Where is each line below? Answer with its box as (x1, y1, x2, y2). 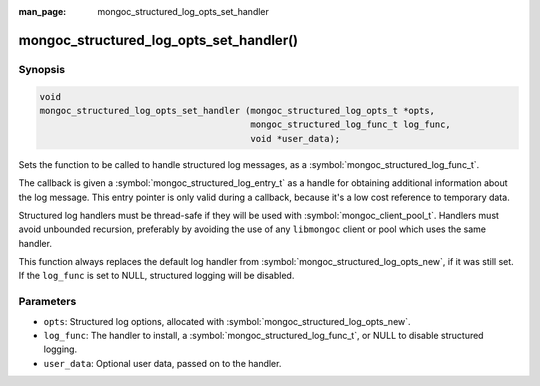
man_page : (18, 6, 67, 17)
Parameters (18, 295, 77, 309)
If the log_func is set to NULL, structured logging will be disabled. (18, 270, 295, 282)
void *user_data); (250, 133, 341, 144)
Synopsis (18, 62, 65, 76)
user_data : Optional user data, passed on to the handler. (43, 357, 282, 369)
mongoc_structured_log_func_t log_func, (250, 119, 452, 130)
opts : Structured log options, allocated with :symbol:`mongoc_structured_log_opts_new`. (43, 315, 411, 327)
